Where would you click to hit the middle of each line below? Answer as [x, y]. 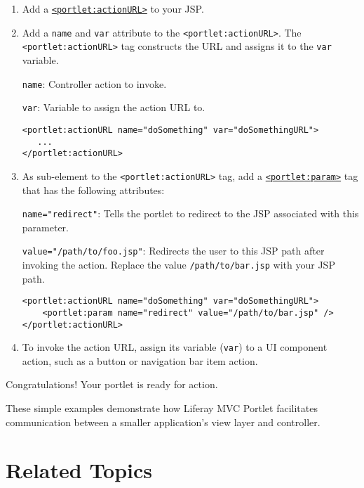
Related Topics [79, 470]
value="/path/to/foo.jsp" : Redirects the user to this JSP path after [173, 251]
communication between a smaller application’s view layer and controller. [163, 422]
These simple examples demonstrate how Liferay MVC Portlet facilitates [162, 408]
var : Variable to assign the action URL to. [114, 107]
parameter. [45, 227]
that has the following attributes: [93, 190]
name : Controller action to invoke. [94, 83]
